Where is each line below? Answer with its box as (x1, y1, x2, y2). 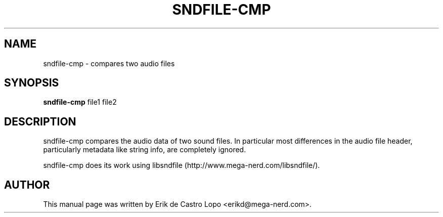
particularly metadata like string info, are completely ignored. (43, 145, 246, 154)
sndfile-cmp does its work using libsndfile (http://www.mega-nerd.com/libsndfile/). (43, 161, 320, 170)
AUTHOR (4, 178, 50, 191)
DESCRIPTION (4, 115, 76, 128)
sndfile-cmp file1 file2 (43, 98, 117, 107)
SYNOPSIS (4, 76, 59, 90)
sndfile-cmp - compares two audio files (43, 59, 175, 68)
